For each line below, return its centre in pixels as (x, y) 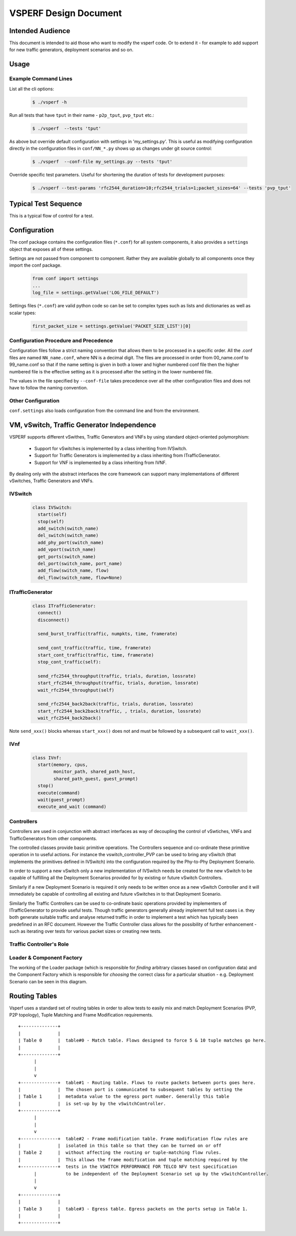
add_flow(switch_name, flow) (74, 571)
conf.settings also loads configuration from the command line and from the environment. (104, 410)
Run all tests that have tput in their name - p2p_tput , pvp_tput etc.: (82, 115)
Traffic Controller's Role (39, 944)
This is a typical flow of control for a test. (51, 216)
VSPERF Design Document (66, 13)
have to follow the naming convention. (49, 388)
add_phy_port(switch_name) (71, 542)
